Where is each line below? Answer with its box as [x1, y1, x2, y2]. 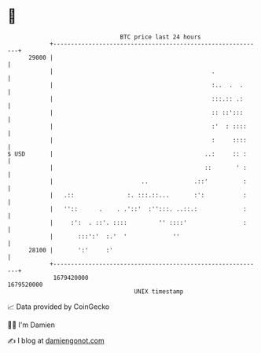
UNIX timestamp [134, 287, 184, 296]
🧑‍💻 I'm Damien [7, 320, 56, 329]
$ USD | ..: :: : [7, 149, 247, 158]
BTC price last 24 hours [119, 33, 201, 41]
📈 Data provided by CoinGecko [7, 302, 110, 311]
